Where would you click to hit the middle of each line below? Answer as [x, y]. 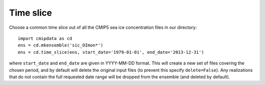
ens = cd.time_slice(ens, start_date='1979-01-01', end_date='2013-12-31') [111, 52]
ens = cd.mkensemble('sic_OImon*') [61, 45]
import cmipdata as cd [45, 38]
